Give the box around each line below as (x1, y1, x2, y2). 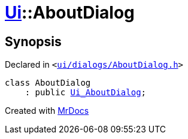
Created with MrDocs (5, 105, 89, 116)
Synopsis (5, 34, 62, 49)
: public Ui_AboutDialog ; (25, 87, 147, 98)
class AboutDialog (5, 78, 91, 88)
